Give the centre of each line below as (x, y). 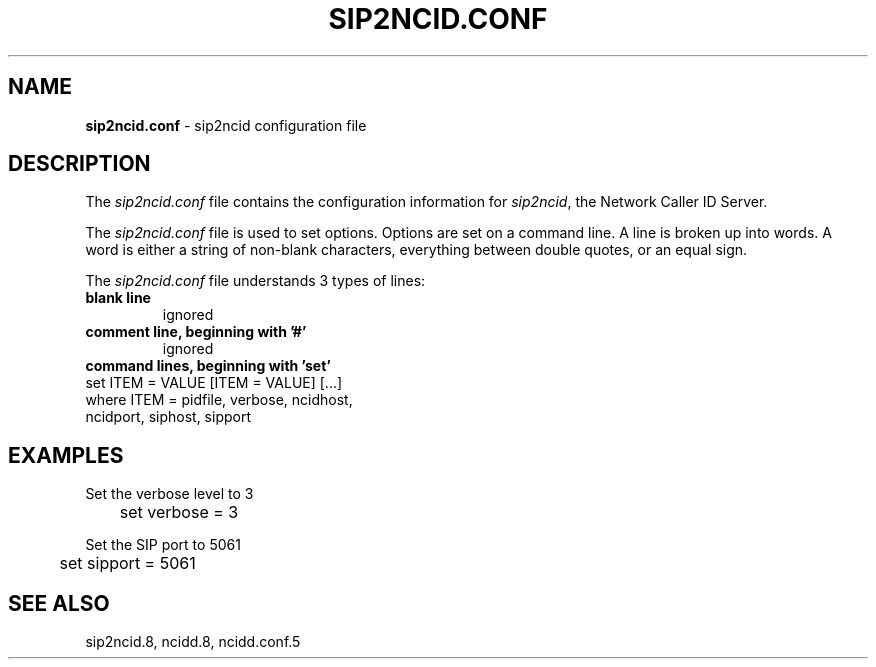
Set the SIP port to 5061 (163, 545)
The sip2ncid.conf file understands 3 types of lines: (255, 281)
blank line (118, 298)
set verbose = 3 (179, 512)
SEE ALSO (59, 603)
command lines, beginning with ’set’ (208, 366)
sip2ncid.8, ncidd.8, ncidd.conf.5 (193, 642)
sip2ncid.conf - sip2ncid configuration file (226, 125)
